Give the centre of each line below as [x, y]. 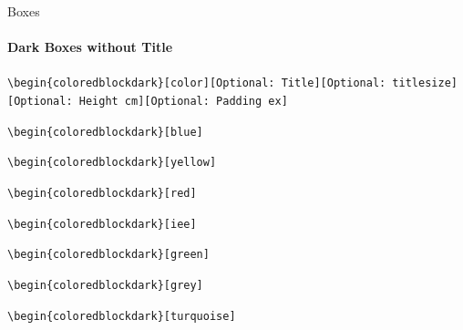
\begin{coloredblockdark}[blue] [105, 132]
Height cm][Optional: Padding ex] [183, 102]
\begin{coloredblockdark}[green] [108, 255]
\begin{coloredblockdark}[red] [102, 194]
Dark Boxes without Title [90, 47]
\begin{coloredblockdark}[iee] [102, 224]
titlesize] [425, 83]
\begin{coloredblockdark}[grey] [105, 285]
